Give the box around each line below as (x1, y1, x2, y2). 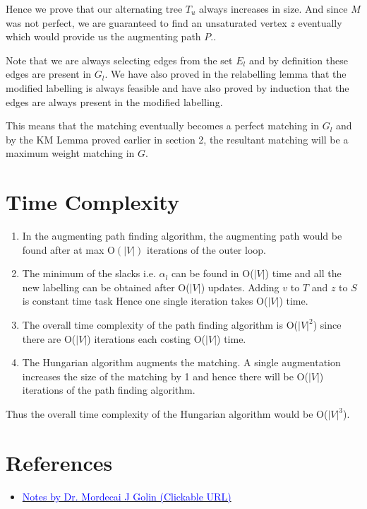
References (6, 447, 113, 476)
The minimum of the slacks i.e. (22, 266, 156, 281)
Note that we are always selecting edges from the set (6, 52, 233, 67)
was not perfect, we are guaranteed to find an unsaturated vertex (6, 15, 287, 30)
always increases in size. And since (199, 1, 348, 16)
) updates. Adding (200, 279, 279, 294)
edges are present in (6, 66, 92, 81)
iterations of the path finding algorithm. (22, 382, 195, 397)
